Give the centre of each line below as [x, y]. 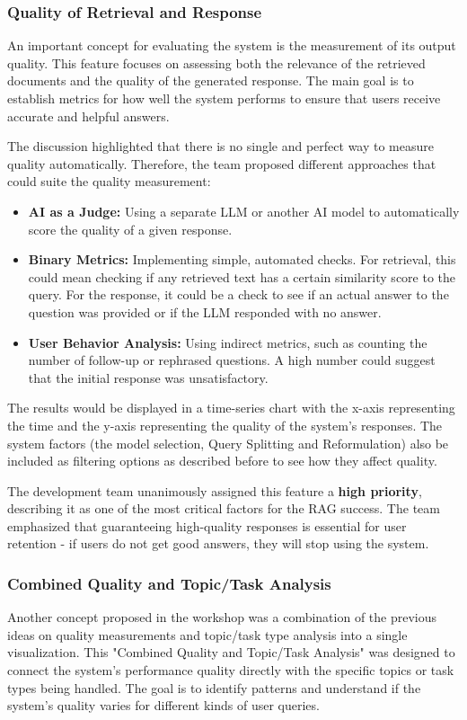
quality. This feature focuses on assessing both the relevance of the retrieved [216, 62]
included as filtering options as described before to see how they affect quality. [222, 461]
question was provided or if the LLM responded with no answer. [205, 311]
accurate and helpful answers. [88, 116]
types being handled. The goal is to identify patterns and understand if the [214, 687]
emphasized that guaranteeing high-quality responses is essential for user [207, 525]
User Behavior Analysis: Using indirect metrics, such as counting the [228, 342]
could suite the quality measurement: [109, 181]
